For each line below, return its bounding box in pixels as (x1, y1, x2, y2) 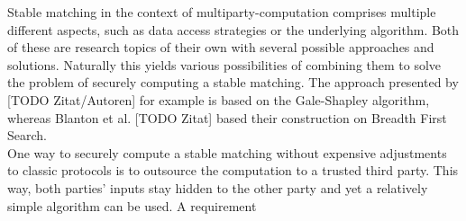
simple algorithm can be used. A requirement (7, 196, 257, 215)
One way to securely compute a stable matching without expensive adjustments (7, 143, 447, 162)
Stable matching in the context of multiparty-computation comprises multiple (7, 3, 436, 21)
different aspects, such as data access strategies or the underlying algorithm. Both (7, 20, 460, 39)
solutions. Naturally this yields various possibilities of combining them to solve (7, 55, 442, 74)
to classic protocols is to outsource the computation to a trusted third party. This (7, 161, 459, 180)
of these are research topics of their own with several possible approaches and (7, 38, 434, 57)
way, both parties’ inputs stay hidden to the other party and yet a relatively (7, 178, 428, 197)
